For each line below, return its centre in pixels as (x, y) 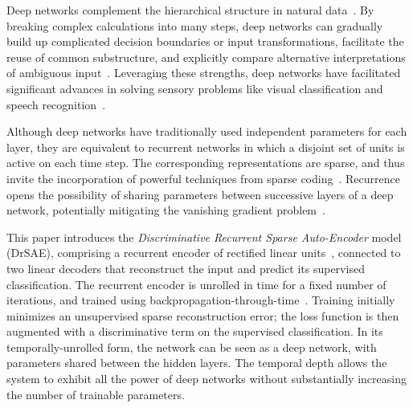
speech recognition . (56, 104)
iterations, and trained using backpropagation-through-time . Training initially (201, 300)
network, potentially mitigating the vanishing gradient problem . (166, 210)
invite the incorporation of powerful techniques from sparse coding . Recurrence (203, 178)
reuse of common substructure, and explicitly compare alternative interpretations (206, 57)
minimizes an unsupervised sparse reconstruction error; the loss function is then (203, 315)
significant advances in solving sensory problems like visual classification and (195, 88)
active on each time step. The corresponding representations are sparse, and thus (206, 163)
